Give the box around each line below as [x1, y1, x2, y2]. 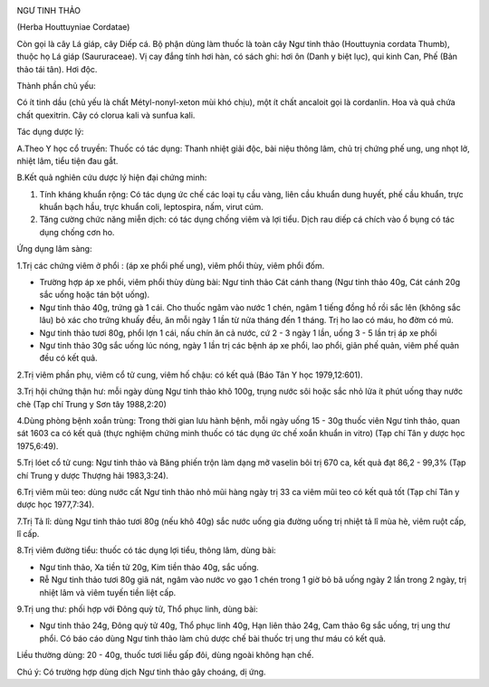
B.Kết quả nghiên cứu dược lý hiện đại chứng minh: [16, 172, 207, 183]
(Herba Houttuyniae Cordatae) [16, 22, 130, 33]
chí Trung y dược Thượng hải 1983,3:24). [16, 470, 169, 481]
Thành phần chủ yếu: [16, 80, 97, 91]
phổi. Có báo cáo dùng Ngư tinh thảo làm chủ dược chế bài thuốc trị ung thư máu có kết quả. [39, 633, 387, 644]
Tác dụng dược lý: [16, 127, 84, 138]
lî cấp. [16, 529, 40, 539]
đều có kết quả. [39, 353, 99, 364]
